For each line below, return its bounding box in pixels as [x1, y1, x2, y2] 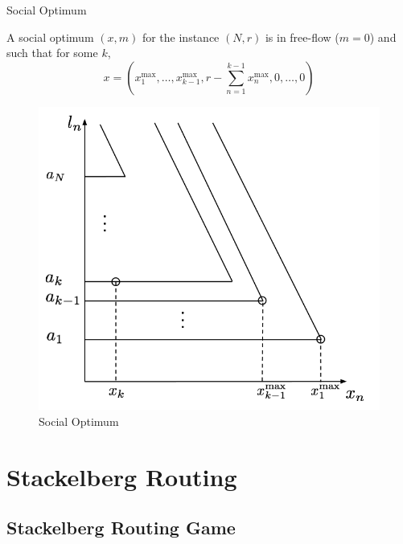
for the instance [142, 28, 220, 45]
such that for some [6, 44, 98, 61]
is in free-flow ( [265, 28, 339, 45]
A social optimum [6, 28, 94, 45]
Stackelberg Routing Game [6, 515, 236, 540]
